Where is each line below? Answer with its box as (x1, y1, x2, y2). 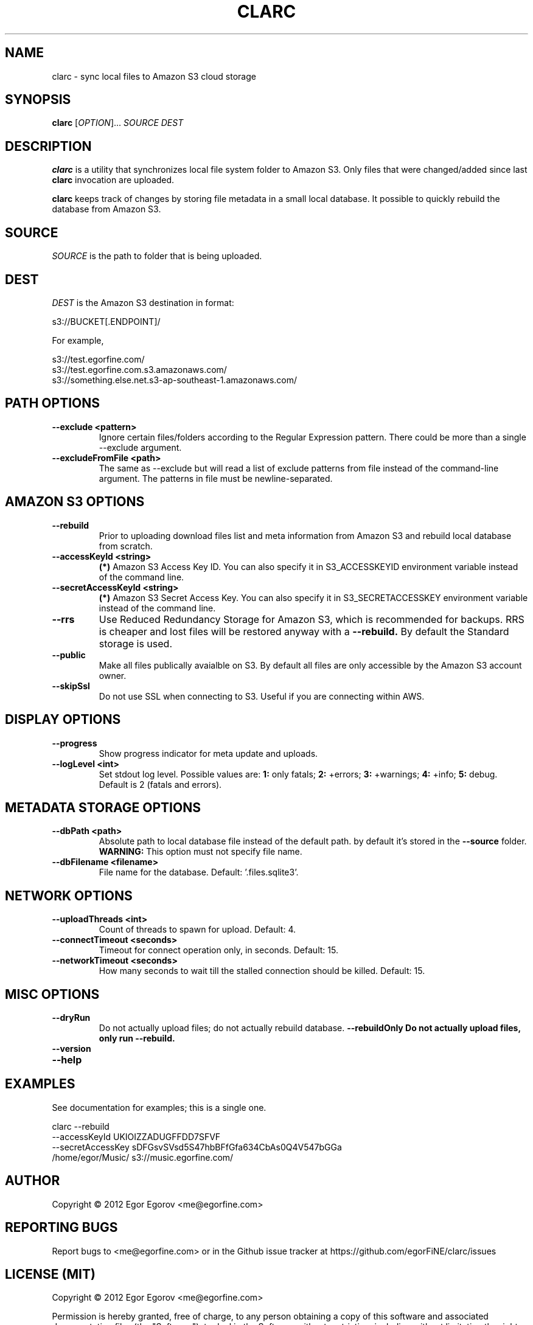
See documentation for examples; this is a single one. (52, 1102, 266, 1113)
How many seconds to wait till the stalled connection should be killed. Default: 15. (99, 965, 425, 976)
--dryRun (52, 1012, 91, 1023)
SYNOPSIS (5, 92, 71, 108)
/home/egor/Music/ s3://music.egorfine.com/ (52, 1152, 234, 1163)
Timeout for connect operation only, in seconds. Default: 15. (99, 945, 338, 956)
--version (52, 1043, 91, 1054)
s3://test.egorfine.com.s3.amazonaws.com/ (52, 364, 227, 375)
